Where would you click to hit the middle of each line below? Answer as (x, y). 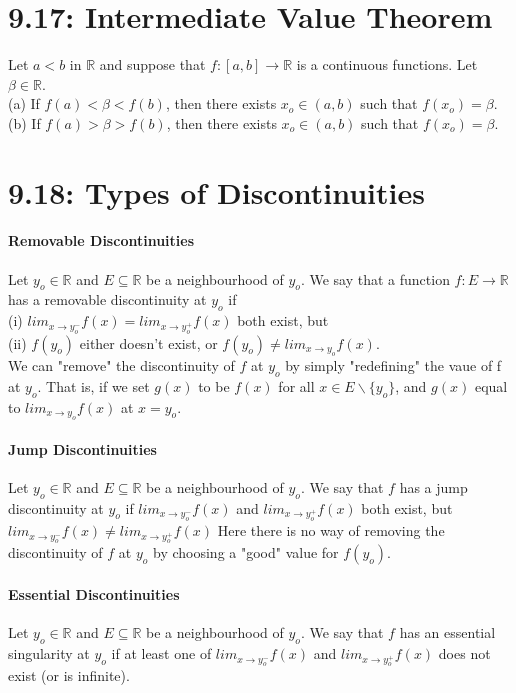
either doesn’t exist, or (148, 342)
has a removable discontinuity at (107, 299)
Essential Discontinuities (94, 594)
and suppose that (152, 64)
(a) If (24, 103)
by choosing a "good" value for (246, 552)
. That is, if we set (93, 385)
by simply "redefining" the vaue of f (393, 365)
